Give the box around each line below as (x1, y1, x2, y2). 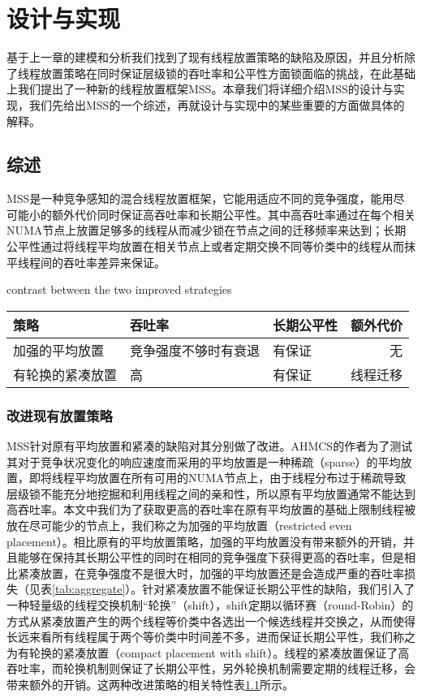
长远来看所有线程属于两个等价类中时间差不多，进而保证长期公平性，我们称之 (6, 628, 416, 645)
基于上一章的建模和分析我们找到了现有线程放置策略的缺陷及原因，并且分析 (6, 49, 404, 66)
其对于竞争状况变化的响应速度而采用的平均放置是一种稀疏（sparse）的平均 (6, 453, 401, 470)
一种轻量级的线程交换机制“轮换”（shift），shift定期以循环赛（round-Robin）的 (6, 597, 414, 614)
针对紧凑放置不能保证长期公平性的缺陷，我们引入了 (142, 580, 416, 597)
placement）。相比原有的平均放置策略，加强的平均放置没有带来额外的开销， (6, 532, 403, 549)
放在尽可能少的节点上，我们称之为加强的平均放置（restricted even (6, 517, 352, 534)
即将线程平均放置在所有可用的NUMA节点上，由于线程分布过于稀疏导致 (28, 469, 407, 486)
